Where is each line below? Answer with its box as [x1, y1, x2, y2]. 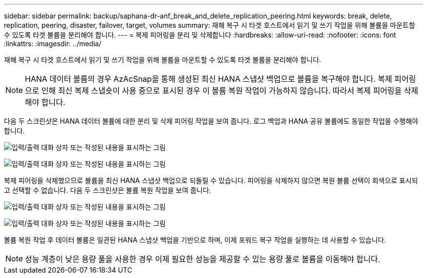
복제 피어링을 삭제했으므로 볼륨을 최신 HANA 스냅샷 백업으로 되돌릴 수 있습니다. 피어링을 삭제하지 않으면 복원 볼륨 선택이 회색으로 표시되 [4, 176, 418, 185]
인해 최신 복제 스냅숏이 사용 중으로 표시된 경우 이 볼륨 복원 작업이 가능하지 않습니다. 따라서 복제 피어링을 [41, 86, 402, 95]
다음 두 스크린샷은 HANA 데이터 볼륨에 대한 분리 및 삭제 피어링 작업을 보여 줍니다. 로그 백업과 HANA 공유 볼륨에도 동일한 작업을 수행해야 [4, 117, 418, 125]
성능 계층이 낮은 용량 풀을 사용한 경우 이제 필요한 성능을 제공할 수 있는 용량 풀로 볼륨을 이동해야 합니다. [25, 254, 380, 264]
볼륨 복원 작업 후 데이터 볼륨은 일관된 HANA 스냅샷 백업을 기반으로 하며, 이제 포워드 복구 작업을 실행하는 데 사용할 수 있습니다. [4, 236, 386, 244]
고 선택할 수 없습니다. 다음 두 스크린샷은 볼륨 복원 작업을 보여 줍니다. [4, 186, 211, 194]
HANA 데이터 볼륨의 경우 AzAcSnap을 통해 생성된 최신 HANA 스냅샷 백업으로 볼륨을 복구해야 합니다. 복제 [25, 74, 392, 84]
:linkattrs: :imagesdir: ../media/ [4, 39, 101, 48]
